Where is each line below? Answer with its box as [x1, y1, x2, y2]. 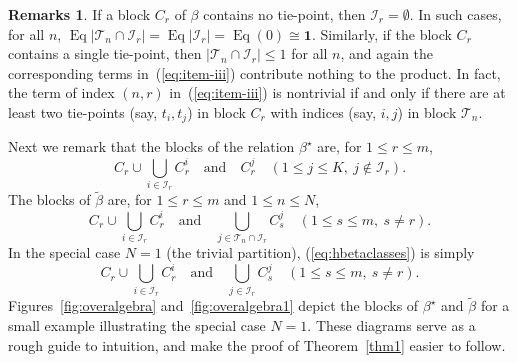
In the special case [8, 242, 121, 263]
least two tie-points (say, [8, 101, 158, 122]
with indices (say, [270, 101, 377, 122]
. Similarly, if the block [311, 23, 452, 44]
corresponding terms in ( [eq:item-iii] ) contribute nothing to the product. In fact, [8, 62, 501, 83]
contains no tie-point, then [203, 4, 366, 24]
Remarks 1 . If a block [8, 4, 151, 24]
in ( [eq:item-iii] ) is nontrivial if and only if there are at [169, 82, 506, 103]
